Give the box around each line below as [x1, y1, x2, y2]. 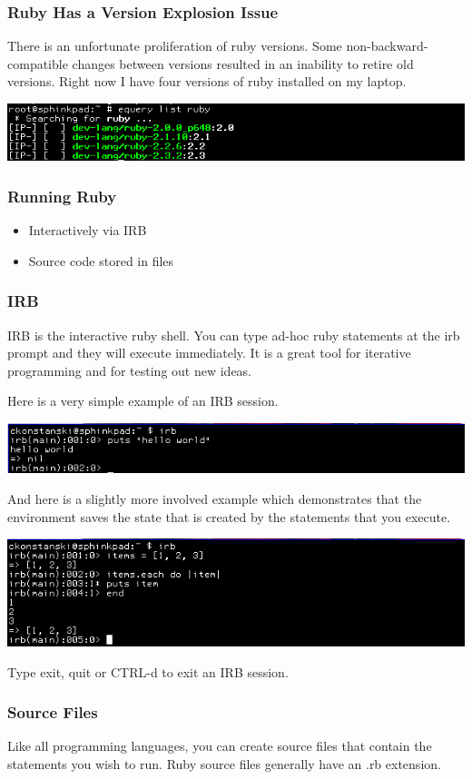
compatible [7, 54, 68, 73]
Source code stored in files [28, 251, 174, 270]
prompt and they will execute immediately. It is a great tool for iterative [7, 343, 411, 362]
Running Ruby [7, 185, 117, 207]
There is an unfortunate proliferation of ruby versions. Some [7, 36, 342, 55]
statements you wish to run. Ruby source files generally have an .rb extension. [7, 754, 441, 774]
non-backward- [346, 36, 428, 55]
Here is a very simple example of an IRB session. [7, 391, 279, 410]
